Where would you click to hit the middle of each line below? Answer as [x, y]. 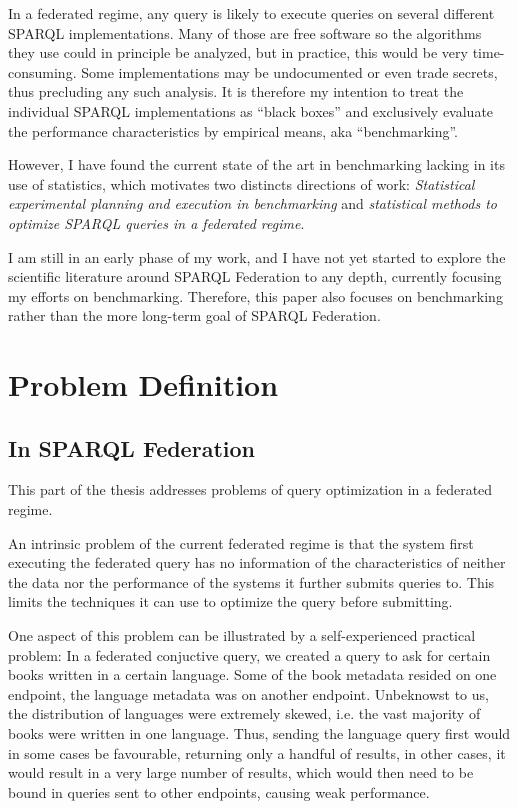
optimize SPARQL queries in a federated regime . [156, 222]
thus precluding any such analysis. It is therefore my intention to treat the [236, 91]
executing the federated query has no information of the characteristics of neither [257, 562]
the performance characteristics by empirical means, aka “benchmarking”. [233, 130]
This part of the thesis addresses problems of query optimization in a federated [250, 489]
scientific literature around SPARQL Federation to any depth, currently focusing [255, 276]
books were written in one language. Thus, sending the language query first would [259, 733]
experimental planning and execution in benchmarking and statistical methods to [252, 203]
